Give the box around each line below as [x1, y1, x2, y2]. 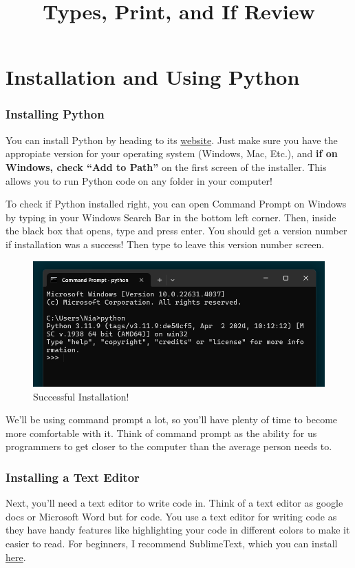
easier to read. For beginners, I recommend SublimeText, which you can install [6, 536, 338, 551]
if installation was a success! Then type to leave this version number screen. [6, 236, 325, 251]
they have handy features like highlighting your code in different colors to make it [6, 523, 350, 537]
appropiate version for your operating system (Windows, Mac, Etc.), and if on [6, 146, 338, 161]
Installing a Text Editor [6, 468, 140, 485]
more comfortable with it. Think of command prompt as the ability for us [6, 425, 317, 440]
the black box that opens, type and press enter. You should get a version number [6, 223, 347, 238]
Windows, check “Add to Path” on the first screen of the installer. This [6, 159, 327, 174]
